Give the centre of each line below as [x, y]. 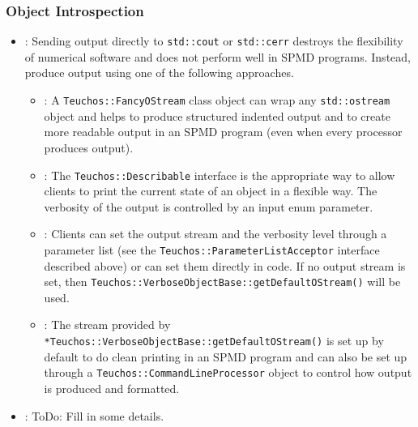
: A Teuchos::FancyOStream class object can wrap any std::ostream [217, 100]
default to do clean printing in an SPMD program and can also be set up [226, 356]
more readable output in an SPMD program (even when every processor [223, 132]
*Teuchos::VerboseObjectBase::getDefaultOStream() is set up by [214, 341]
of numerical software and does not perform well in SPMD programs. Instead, [218, 56]
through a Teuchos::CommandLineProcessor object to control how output [228, 372]
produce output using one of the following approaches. [159, 73]
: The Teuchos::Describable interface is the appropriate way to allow [220, 175]
